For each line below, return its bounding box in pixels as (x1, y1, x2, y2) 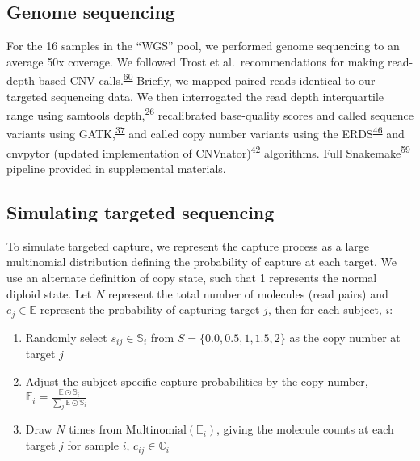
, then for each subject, (267, 301, 382, 318)
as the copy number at (289, 328, 401, 345)
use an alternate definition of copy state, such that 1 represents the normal (6, 269, 377, 285)
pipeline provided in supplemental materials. (6, 159, 226, 176)
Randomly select (25, 328, 107, 345)
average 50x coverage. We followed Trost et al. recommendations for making (6, 53, 384, 70)
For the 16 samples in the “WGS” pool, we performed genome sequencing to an (6, 37, 400, 54)
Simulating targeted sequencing (6, 199, 275, 224)
